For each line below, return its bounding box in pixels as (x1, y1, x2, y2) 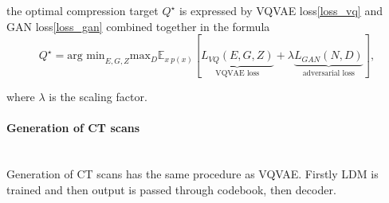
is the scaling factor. (49, 88, 147, 104)
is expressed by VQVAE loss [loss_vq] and (179, 2, 383, 18)
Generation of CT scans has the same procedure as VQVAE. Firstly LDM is (6, 165, 379, 182)
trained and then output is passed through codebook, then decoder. (6, 181, 336, 197)
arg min (67, 50, 105, 62)
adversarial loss (302, 68, 355, 77)
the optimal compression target (6, 2, 159, 18)
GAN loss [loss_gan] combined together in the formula (6, 18, 270, 34)
